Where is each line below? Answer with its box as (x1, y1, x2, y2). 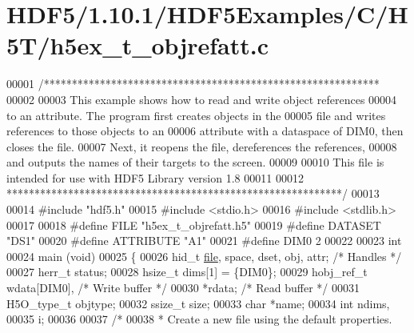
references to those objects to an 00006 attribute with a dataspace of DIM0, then (6, 122, 404, 139)
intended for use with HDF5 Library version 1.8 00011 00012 (6, 169, 304, 186)
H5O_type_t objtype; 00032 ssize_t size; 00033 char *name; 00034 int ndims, (6, 295, 390, 311)
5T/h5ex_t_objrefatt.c (6, 29, 269, 62)
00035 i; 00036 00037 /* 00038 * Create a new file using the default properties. (6, 311, 392, 327)
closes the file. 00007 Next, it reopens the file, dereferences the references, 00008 (6, 138, 397, 154)
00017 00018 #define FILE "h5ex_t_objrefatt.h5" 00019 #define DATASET (6, 216, 381, 233)
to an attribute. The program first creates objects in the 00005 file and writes (6, 106, 386, 123)
